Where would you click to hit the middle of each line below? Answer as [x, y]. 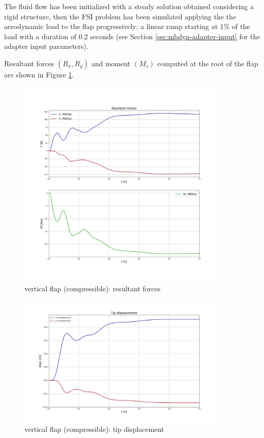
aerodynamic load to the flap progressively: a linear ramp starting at [111, 26]
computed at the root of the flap [208, 63]
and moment [111, 63]
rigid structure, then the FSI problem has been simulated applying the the [120, 16]
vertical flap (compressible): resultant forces [93, 288]
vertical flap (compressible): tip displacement [94, 429]
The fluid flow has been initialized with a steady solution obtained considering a [129, 6]
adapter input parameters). [46, 46]
